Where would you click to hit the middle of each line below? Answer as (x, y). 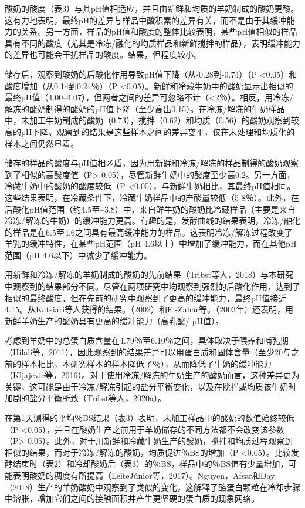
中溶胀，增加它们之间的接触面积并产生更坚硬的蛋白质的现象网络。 (132, 498)
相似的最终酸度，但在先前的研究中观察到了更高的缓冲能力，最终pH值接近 (146, 297)
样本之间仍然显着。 (42, 143)
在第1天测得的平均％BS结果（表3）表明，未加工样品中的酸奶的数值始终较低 (150, 418)
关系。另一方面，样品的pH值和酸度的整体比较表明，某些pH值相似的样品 (159, 31)
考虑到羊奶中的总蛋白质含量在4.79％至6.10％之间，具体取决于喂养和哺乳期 (147, 340)
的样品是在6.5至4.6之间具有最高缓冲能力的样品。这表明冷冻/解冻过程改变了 (149, 232)
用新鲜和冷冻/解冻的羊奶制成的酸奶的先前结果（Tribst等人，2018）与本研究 (149, 275)
